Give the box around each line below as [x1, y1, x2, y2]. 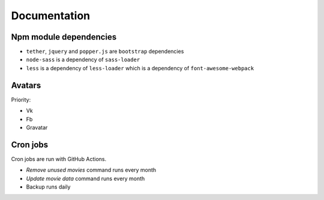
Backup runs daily [26, 183, 71, 190]
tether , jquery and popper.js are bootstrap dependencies [26, 48, 184, 55]
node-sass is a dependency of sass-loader [26, 56, 140, 63]
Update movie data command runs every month [26, 175, 145, 182]
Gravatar [26, 124, 48, 131]
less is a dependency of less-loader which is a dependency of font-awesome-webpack [26, 64, 254, 71]
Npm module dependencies [11, 32, 117, 42]
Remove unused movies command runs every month [26, 166, 157, 174]
